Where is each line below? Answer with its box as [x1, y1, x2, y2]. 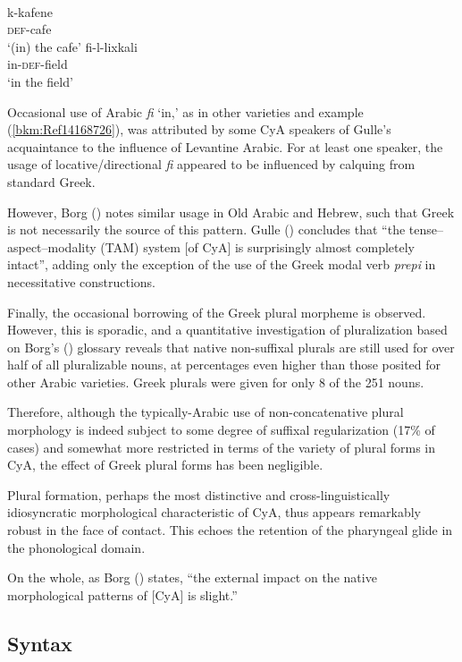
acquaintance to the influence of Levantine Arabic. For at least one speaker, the [7, 137, 443, 156]
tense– [408, 220, 444, 239]
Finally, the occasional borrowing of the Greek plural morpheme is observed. [7, 302, 426, 321]
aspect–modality [7, 237, 97, 256]
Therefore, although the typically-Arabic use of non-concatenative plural [7, 403, 404, 421]
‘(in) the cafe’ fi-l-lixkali [7, 37, 138, 55]
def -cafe [7, 20, 52, 38]
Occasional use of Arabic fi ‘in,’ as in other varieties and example [7, 102, 364, 121]
